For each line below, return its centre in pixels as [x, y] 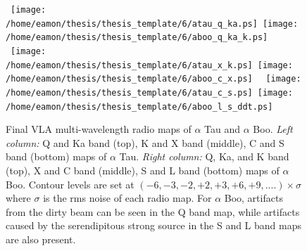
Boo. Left [273, 129]
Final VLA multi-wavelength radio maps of [99, 129]
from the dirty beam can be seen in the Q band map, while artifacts [153, 211]
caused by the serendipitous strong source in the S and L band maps [153, 225]
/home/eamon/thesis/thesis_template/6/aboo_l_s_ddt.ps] [139, 107]
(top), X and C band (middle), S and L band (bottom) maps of [143, 170]
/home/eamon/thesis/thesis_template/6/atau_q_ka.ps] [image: [152, 24]
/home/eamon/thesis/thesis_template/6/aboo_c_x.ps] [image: [153, 79]
